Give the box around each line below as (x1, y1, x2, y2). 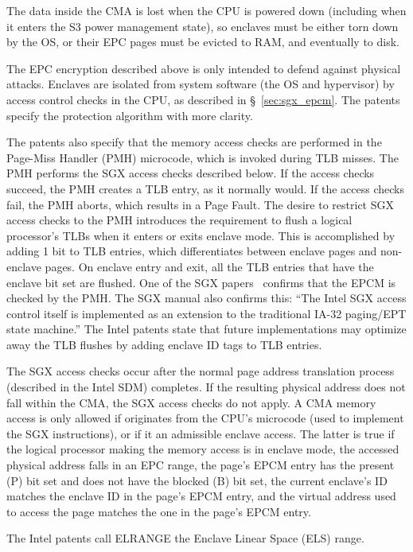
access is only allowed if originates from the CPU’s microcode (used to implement (6, 410, 404, 426)
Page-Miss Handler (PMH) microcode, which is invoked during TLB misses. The (6, 149, 399, 165)
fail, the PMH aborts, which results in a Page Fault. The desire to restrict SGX (6, 196, 394, 212)
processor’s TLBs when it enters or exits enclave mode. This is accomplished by (6, 227, 395, 243)
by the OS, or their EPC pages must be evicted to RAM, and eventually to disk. (6, 33, 400, 50)
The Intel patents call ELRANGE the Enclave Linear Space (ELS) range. (6, 530, 364, 546)
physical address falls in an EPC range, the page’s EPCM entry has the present (6, 457, 395, 473)
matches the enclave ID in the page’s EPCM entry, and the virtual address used (6, 488, 396, 504)
